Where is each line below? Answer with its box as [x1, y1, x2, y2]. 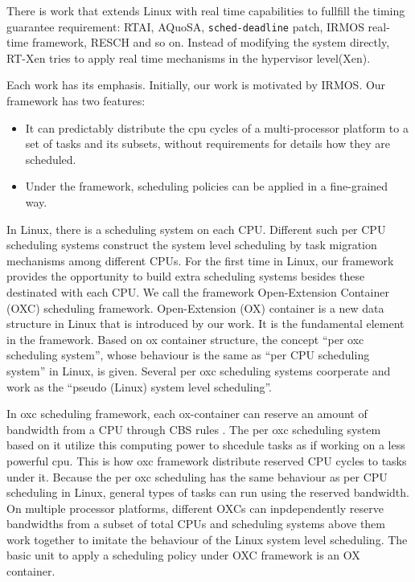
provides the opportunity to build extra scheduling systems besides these [6, 268, 365, 285]
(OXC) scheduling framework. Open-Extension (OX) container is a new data [6, 299, 384, 316]
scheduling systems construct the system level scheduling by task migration [6, 236, 377, 253]
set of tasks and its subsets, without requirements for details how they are [25, 135, 390, 152]
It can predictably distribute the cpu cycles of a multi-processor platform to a [25, 119, 409, 136]
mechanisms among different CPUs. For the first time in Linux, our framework [6, 252, 394, 268]
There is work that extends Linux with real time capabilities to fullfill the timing [6, 2, 405, 18]
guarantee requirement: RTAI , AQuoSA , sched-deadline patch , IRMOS [6, 18, 364, 35]
